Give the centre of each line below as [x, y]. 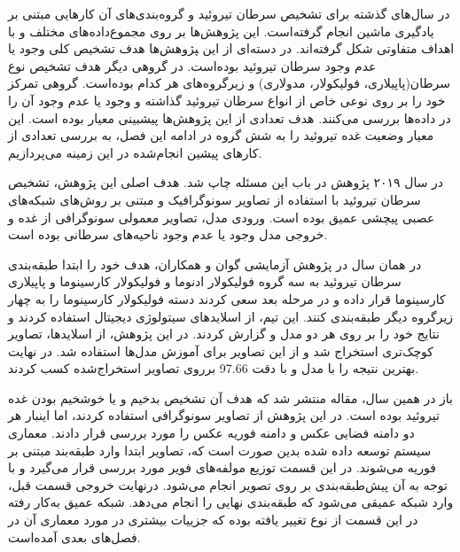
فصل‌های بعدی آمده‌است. [74, 536]
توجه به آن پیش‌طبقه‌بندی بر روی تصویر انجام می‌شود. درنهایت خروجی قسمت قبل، [228, 484]
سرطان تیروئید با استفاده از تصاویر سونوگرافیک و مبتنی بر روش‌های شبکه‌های [214, 199]
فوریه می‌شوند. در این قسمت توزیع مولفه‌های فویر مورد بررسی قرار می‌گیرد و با [222, 467]
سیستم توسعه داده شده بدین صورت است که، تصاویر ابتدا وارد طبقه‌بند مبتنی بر [220, 450]
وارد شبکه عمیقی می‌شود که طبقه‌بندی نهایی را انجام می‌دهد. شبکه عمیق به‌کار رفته [231, 502]
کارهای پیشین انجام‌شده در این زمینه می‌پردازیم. [135, 152]
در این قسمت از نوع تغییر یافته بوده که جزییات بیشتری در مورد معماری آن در [213, 520]
